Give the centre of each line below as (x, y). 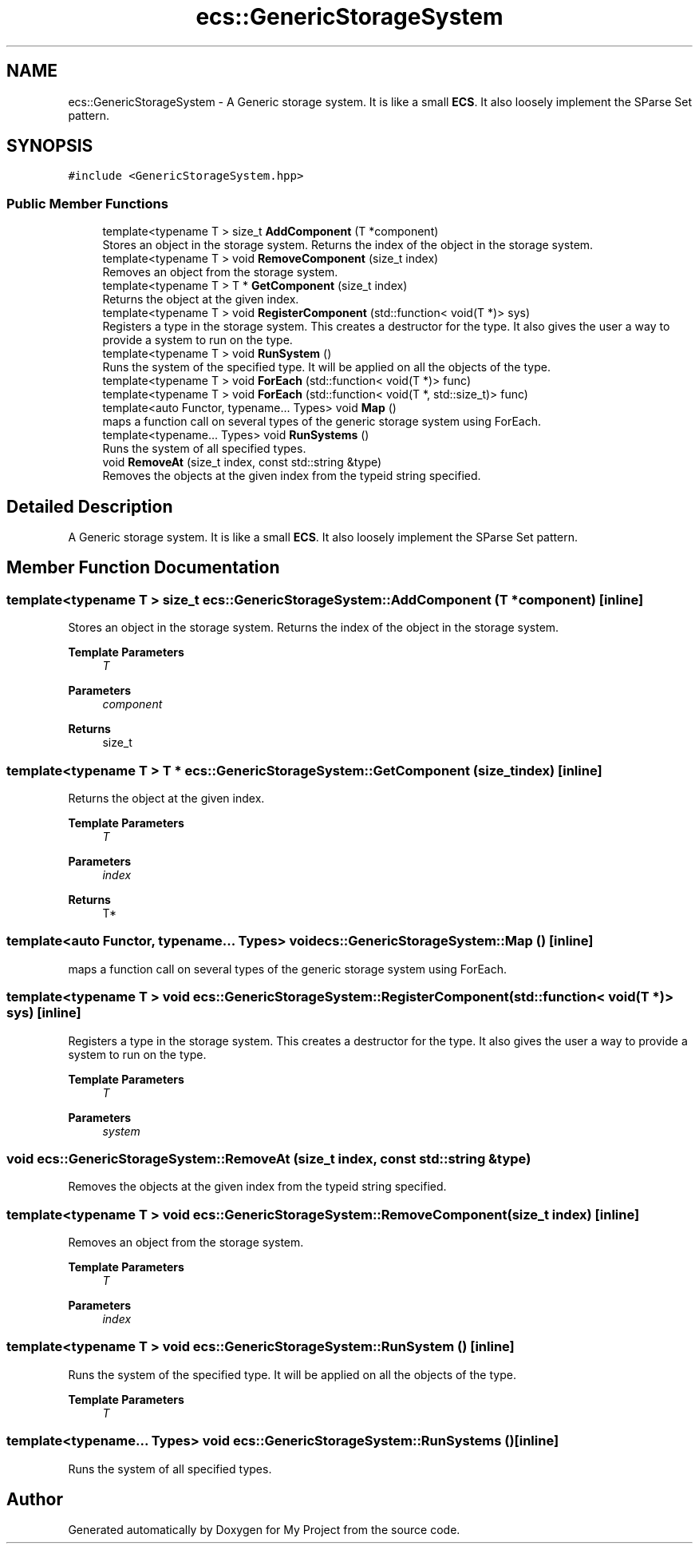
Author (35, 1499)
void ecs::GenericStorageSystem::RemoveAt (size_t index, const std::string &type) (269, 1158)
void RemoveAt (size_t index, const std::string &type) (242, 462)
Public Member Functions (87, 203)
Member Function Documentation (143, 568)
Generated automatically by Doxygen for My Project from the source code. (264, 1530)
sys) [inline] (44, 1013)
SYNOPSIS (50, 146)
